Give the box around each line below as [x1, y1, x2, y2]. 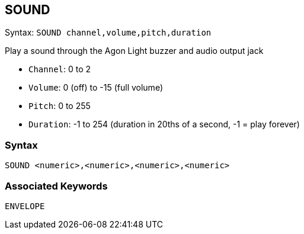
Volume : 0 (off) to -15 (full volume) [28, 82, 163, 93]
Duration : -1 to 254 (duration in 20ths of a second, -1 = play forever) [28, 119, 300, 130]
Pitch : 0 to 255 [28, 101, 91, 111]
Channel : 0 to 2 [28, 64, 91, 75]
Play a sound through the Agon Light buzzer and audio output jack [5, 46, 264, 56]
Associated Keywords [5, 179, 108, 192]
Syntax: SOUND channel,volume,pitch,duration [5, 27, 212, 38]
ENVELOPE [5, 201, 45, 211]
